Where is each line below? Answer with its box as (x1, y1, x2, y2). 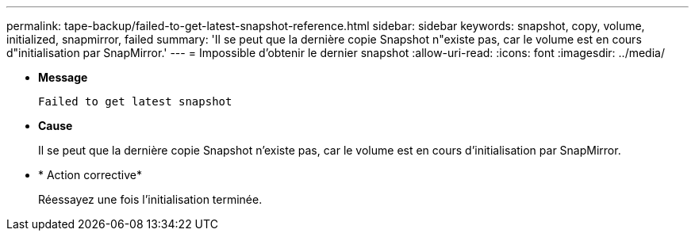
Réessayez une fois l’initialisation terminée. (38, 193, 263, 206)
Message (38, 71, 88, 84)
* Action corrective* (38, 168, 143, 182)
